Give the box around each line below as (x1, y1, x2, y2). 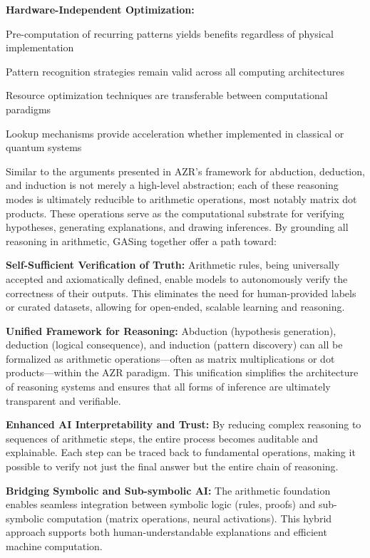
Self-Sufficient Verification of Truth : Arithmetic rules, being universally (6, 257, 340, 272)
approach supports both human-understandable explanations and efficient (6, 525, 327, 539)
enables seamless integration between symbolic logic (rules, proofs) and (6, 497, 316, 512)
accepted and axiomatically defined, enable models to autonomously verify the (6, 271, 348, 286)
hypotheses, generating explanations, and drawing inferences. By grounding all (6, 219, 349, 234)
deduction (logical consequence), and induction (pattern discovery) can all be (6, 337, 343, 352)
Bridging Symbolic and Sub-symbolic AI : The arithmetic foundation (6, 482, 331, 497)
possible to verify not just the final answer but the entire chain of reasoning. (6, 459, 339, 474)
